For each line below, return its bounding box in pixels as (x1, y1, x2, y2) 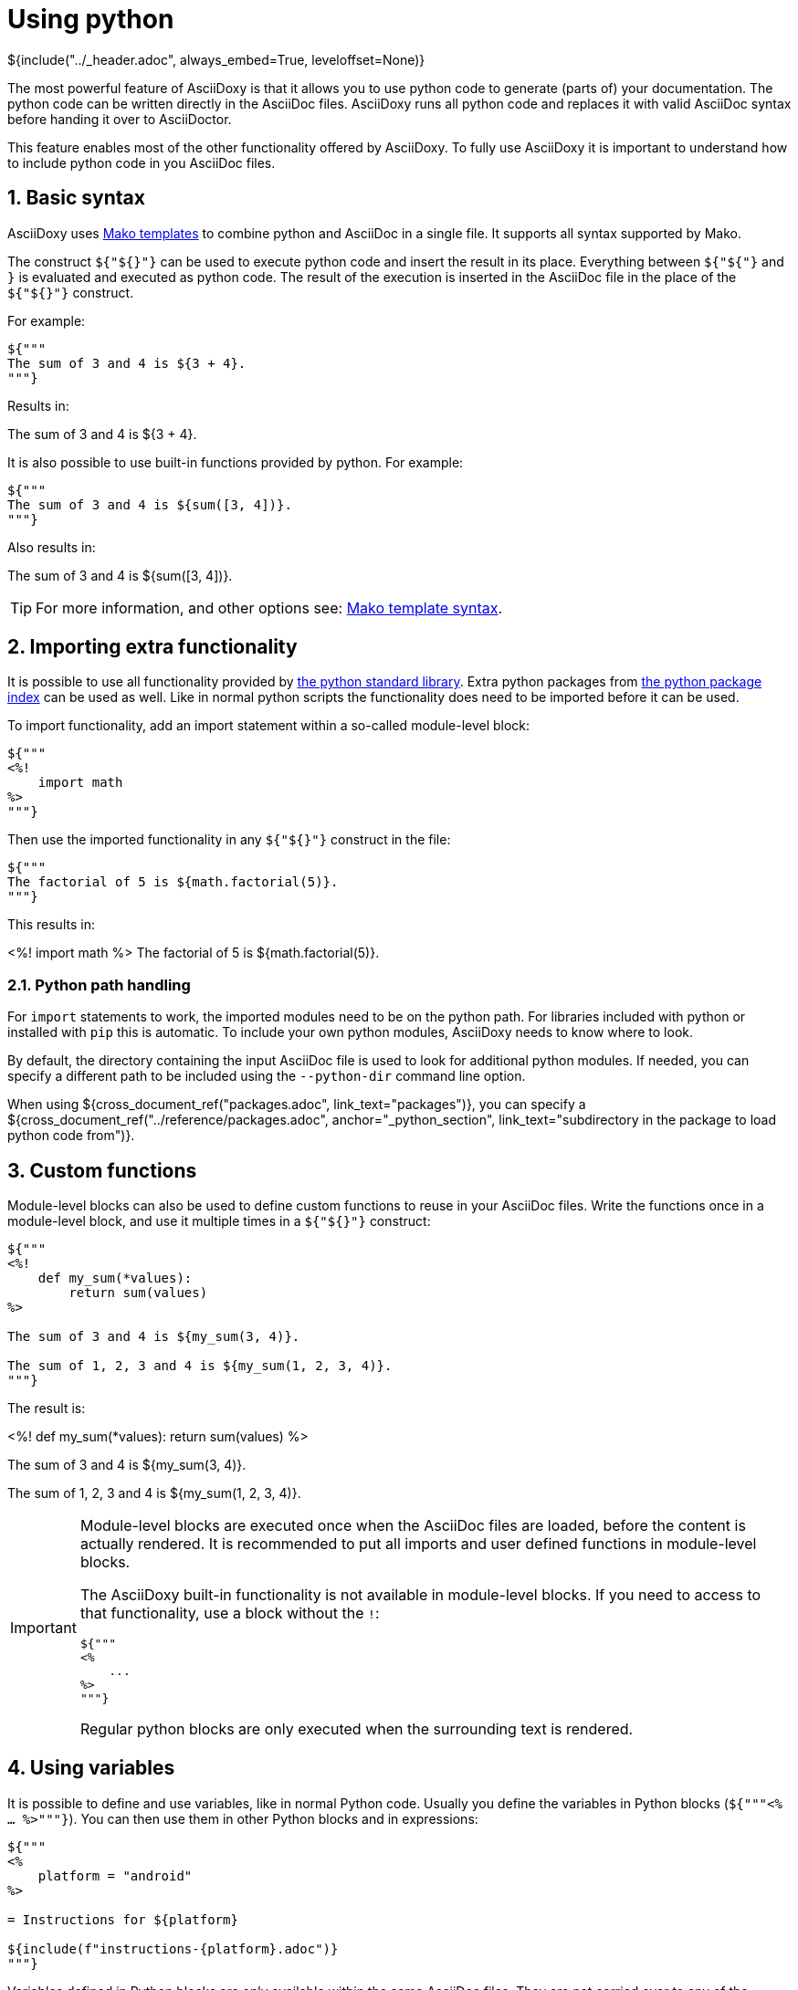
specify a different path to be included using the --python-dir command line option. (7, 1068, 526, 1084)
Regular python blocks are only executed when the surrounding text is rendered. (79, 1720, 634, 1739)
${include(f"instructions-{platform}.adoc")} (7, 1941, 339, 1956)
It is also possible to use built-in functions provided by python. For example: (7, 454, 464, 470)
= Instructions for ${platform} (7, 1911, 238, 1927)
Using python (7, 4, 174, 35)
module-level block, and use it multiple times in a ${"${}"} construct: (7, 1213, 431, 1230)
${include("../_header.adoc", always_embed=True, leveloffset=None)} (7, 51, 425, 68)
